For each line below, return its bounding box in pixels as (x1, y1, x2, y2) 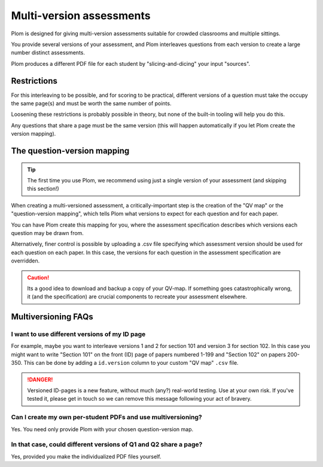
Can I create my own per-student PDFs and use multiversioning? (11, 413, 203, 422)
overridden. (11, 257, 40, 264)
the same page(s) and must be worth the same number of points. (11, 100, 172, 107)
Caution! (27, 274, 50, 281)
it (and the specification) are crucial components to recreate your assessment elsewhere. (27, 293, 248, 300)
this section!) (27, 185, 59, 193)
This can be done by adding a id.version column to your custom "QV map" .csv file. (23, 359, 239, 367)
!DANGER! (27, 376, 53, 383)
